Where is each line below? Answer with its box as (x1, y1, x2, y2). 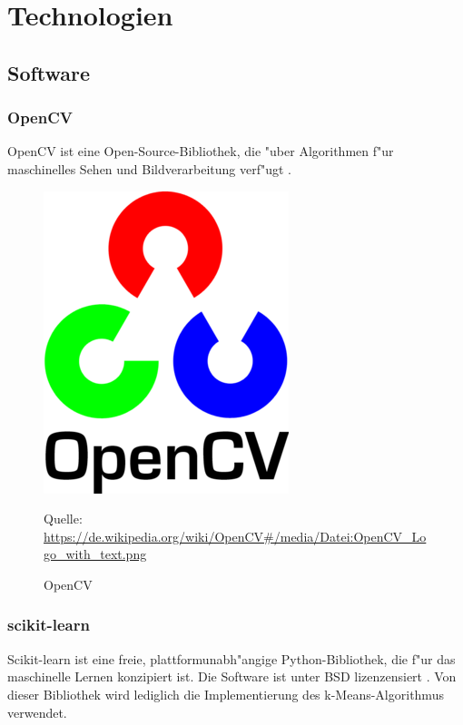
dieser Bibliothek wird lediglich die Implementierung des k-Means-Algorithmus (7, 684, 444, 703)
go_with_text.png (44, 544, 147, 563)
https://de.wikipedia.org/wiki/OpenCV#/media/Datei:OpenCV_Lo (44, 526, 427, 545)
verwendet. (7, 702, 67, 721)
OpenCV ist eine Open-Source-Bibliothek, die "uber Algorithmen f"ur (7, 142, 394, 161)
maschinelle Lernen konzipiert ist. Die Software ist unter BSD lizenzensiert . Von (7, 667, 457, 686)
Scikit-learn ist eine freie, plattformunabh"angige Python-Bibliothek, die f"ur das (7, 649, 456, 668)
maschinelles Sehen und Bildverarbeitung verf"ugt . (7, 159, 291, 178)
